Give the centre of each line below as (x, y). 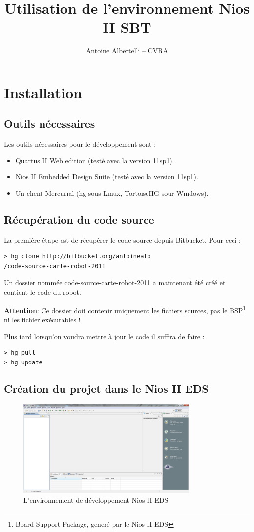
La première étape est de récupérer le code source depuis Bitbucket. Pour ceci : (122, 240)
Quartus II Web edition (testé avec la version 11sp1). (95, 160)
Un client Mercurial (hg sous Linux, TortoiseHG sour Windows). (112, 193)
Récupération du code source (79, 220)
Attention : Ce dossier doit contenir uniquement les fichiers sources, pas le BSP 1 (125, 309)
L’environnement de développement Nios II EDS (96, 500)
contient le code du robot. (42, 292)
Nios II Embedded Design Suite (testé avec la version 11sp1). (107, 177)
